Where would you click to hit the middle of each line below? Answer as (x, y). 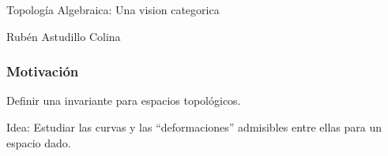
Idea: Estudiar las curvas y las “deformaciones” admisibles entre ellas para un (194, 127)
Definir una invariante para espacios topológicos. (124, 100)
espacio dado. (39, 142)
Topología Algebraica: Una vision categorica (113, 9)
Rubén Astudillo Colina (64, 36)
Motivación (43, 71)
